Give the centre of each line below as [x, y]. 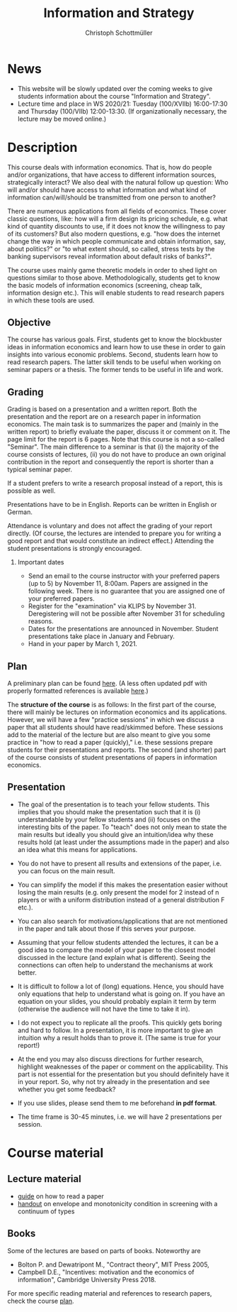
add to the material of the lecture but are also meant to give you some [109, 735]
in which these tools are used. [51, 300]
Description [42, 147]
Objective [29, 323]
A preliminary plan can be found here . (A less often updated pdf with [107, 684]
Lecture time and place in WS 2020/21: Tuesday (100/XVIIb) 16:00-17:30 [122, 104]
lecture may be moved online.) [62, 119]
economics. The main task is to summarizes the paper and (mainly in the [113, 425]
